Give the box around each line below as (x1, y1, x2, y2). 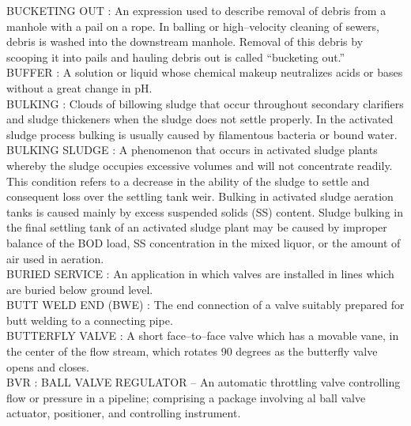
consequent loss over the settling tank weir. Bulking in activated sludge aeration (6, 188, 394, 205)
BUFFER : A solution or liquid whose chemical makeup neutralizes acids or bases (6, 64, 403, 81)
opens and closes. (6, 358, 89, 375)
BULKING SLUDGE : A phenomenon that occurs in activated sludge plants (6, 141, 378, 158)
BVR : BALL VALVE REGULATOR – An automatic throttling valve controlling (6, 374, 401, 390)
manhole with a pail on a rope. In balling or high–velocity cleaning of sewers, (6, 17, 380, 34)
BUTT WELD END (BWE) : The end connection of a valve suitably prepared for (6, 296, 405, 313)
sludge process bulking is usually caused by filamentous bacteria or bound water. (6, 126, 398, 142)
